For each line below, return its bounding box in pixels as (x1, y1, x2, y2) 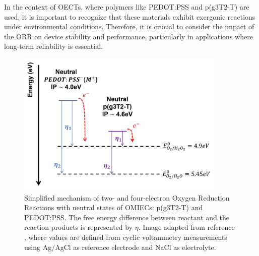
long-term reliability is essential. (4, 41, 103, 51)
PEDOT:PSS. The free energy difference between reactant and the (24, 212, 229, 222)
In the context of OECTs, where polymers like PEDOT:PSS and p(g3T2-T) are (4, 2, 249, 12)
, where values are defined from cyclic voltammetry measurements (24, 231, 227, 242)
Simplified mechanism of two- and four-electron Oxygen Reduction (24, 192, 230, 203)
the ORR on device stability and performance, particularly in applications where (4, 31, 253, 41)
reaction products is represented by (24, 222, 133, 232)
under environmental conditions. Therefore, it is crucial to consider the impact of (4, 21, 254, 32)
